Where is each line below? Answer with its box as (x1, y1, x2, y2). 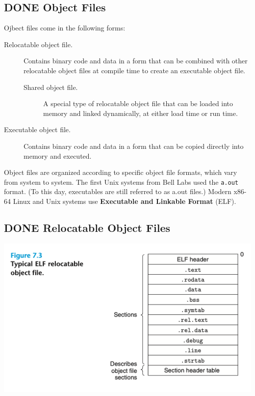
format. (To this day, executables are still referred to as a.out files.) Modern (4, 186, 231, 197)
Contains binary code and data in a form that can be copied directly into (24, 141, 244, 151)
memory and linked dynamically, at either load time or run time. (43, 108, 238, 118)
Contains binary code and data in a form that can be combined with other (24, 56, 248, 66)
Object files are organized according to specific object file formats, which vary (4, 167, 237, 177)
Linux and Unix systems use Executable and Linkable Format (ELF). (13, 196, 236, 206)
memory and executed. (24, 150, 92, 161)
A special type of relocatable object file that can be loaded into (43, 98, 233, 109)
